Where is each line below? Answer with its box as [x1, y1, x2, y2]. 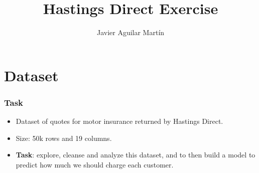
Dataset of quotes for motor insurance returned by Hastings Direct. [16, 116, 223, 126]
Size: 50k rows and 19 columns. [16, 132, 112, 143]
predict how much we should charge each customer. [16, 159, 174, 169]
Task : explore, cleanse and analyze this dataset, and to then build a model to [16, 149, 255, 160]
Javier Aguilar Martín [96, 27, 165, 38]
